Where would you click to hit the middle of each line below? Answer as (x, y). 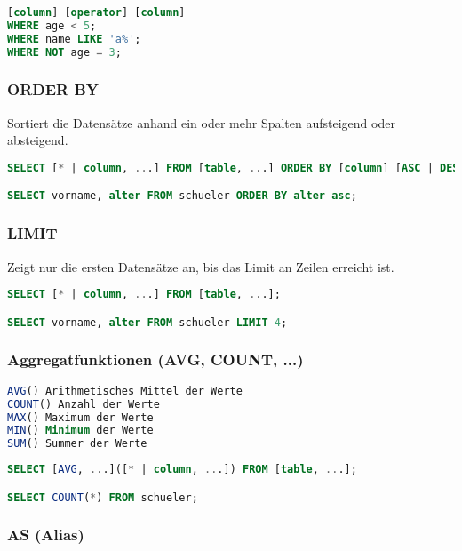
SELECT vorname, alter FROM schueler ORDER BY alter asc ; (182, 196)
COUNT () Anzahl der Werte (84, 404)
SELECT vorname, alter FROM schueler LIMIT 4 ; (147, 322)
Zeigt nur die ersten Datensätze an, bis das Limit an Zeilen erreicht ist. (201, 266)
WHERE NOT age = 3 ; (64, 52)
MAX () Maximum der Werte (80, 417)
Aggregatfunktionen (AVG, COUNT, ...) (155, 359)
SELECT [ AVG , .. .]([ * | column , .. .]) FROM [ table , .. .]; (182, 470)
